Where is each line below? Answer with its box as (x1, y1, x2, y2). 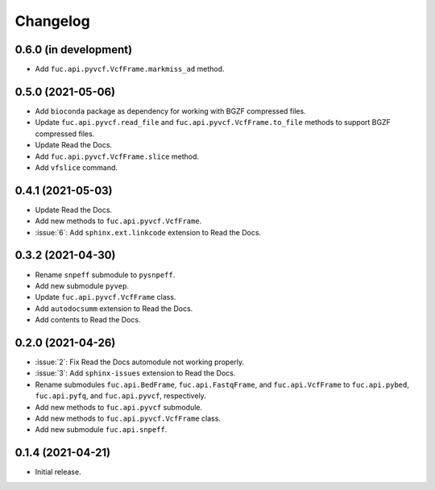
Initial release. (35, 467, 81, 477)
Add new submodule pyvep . (35, 280, 129, 290)
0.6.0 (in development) (14, 43, 133, 56)
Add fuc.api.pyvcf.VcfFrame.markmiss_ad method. (35, 64, 225, 74)
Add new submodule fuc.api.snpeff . (35, 425, 168, 434)
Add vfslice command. (35, 162, 118, 172)
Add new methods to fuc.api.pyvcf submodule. (35, 402, 203, 412)
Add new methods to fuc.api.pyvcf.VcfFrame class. (35, 413, 222, 423)
